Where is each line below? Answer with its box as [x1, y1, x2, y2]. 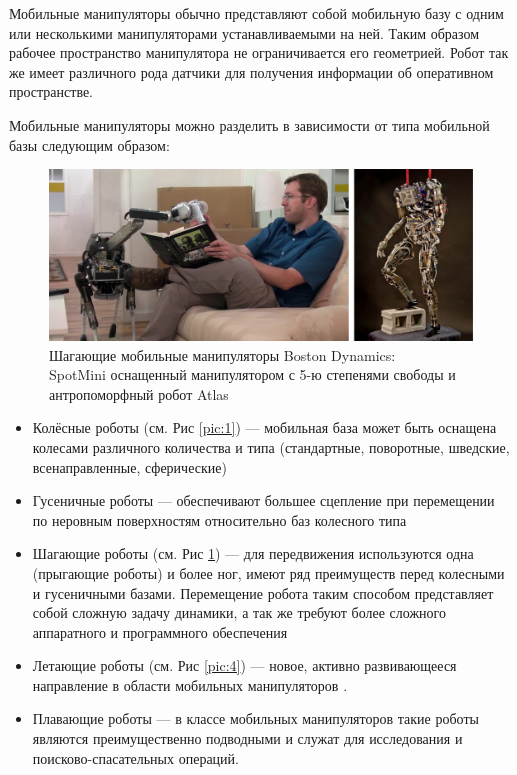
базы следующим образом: [9, 134, 170, 155]
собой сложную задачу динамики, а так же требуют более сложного [32, 602, 446, 623]
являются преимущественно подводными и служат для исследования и [32, 728, 463, 749]
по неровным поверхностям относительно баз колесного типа [32, 509, 407, 530]
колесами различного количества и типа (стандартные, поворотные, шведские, [32, 436, 510, 457]
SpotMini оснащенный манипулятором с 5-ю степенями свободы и [49, 364, 456, 385]
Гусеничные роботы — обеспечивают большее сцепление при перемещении [32, 490, 495, 511]
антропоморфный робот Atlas [49, 383, 229, 404]
